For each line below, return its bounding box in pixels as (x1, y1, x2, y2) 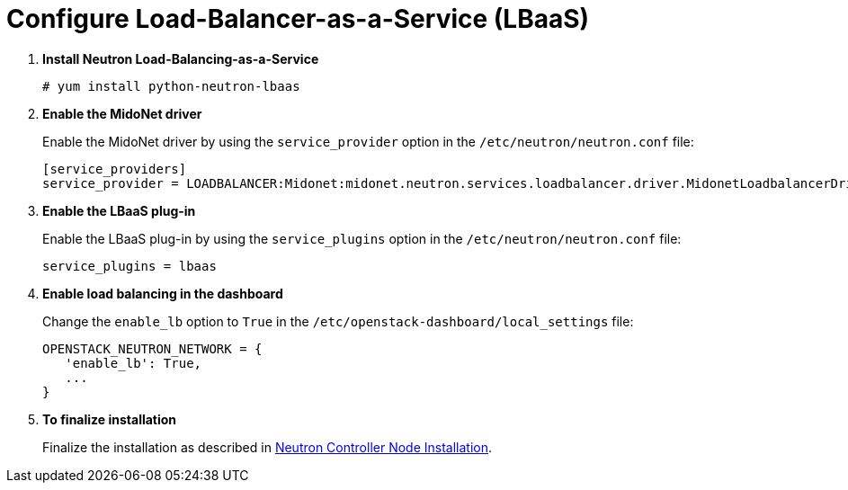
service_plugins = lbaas (42, 258, 217, 273)
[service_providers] (42, 161, 187, 176)
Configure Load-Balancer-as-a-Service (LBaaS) (6, 4, 590, 34)
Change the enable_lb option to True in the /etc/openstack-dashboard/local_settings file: (42, 313, 634, 329)
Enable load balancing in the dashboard (42, 285, 283, 301)
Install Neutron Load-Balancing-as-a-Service (42, 50, 319, 67)
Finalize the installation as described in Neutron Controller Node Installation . (42, 439, 493, 455)
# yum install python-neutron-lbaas (42, 78, 300, 94)
